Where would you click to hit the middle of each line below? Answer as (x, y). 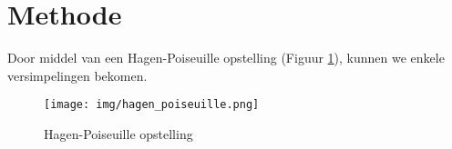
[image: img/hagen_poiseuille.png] (152, 105)
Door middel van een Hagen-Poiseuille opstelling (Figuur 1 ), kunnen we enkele (226, 58)
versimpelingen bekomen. (77, 75)
